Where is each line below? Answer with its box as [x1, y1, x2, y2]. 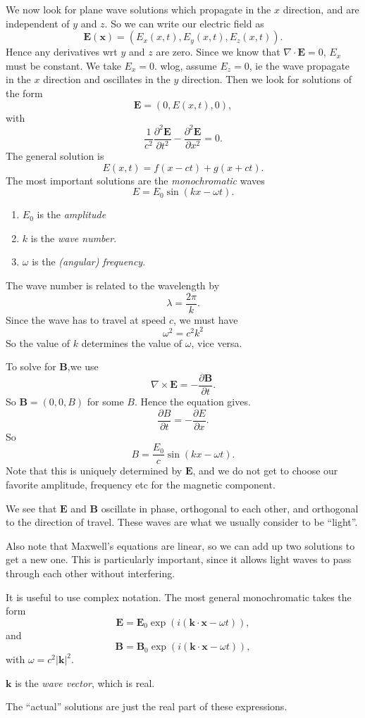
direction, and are [283, 2, 359, 16]
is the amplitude [37, 207, 106, 222]
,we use [67, 359, 99, 374]
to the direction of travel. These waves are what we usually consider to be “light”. [6, 515, 358, 529]
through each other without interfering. [6, 565, 175, 580]
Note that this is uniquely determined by [6, 463, 182, 478]
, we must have [173, 312, 238, 327]
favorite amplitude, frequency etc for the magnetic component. [6, 477, 276, 491]
